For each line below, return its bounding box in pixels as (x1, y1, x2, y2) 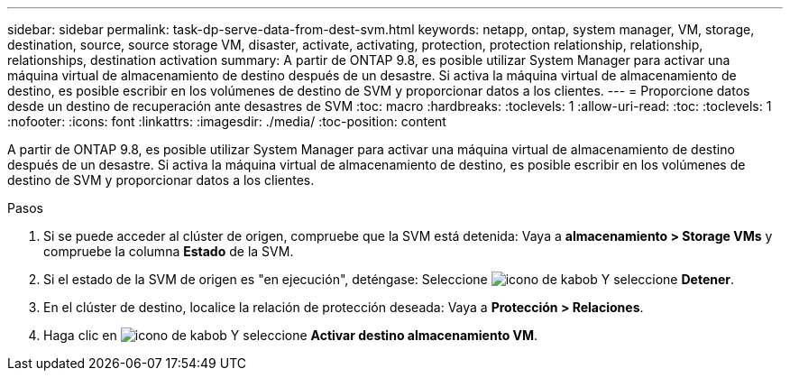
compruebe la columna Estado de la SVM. (43, 244, 294, 259)
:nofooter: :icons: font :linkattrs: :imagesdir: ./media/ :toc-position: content (7, 114, 446, 129)
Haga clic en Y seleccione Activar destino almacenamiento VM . (43, 327, 538, 343)
